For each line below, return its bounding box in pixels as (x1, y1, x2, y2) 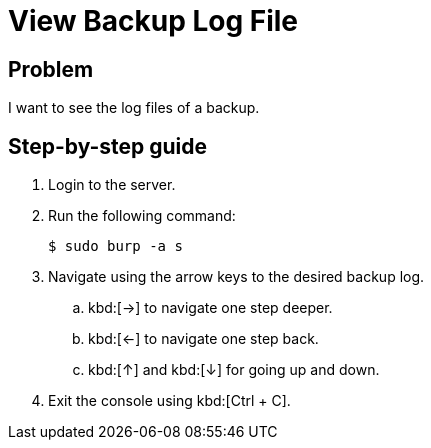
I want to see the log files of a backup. (8, 99, 260, 117)
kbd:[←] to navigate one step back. (88, 330, 319, 348)
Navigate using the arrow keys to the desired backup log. (48, 268, 425, 286)
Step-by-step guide (8, 133, 208, 159)
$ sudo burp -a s (48, 238, 183, 255)
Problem (8, 56, 94, 82)
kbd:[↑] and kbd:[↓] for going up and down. (88, 361, 380, 379)
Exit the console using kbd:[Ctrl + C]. (48, 392, 291, 410)
